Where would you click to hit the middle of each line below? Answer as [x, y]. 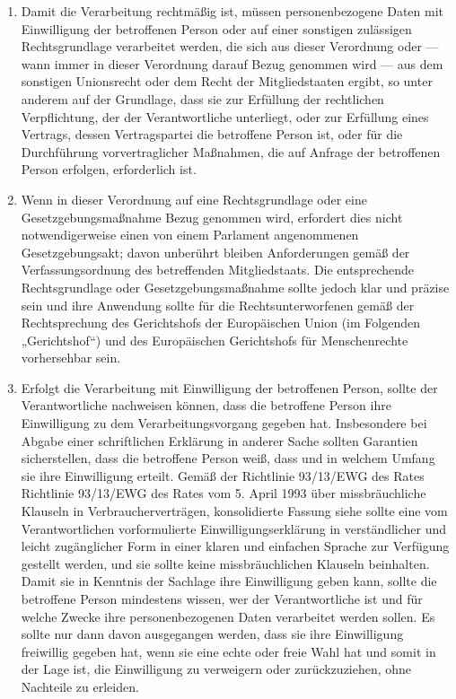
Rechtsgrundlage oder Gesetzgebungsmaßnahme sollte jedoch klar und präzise [235, 287]
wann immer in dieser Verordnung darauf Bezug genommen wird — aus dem [232, 63]
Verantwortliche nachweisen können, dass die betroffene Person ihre [206, 405]
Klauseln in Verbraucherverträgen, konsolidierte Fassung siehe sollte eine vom [234, 511]
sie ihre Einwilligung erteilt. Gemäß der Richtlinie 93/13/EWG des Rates [223, 475]
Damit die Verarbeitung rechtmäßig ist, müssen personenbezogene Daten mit [232, 11]
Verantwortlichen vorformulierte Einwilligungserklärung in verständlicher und [234, 528]
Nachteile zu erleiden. [80, 686]
